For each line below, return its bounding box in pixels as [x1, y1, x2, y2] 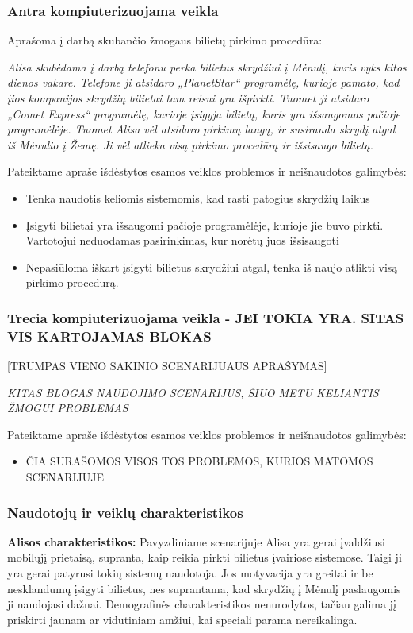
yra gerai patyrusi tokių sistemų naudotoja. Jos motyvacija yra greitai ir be [7, 565, 373, 581]
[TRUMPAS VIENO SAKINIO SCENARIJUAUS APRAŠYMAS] [7, 357, 327, 374]
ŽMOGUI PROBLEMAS [7, 399, 128, 416]
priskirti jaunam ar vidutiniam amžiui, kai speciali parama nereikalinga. [7, 611, 358, 627]
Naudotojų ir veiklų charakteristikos [7, 502, 243, 522]
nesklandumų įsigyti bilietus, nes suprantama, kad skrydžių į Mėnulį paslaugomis [7, 580, 401, 596]
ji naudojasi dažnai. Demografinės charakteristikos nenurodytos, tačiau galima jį [7, 596, 396, 612]
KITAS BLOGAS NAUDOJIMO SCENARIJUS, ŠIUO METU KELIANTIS [7, 384, 379, 400]
